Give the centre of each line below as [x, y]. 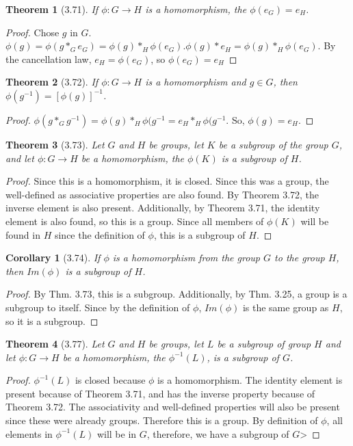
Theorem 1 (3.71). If [52, 9]
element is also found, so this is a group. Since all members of [135, 221]
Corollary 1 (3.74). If [53, 258]
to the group [300, 258]
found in [23, 234]
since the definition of [100, 234]
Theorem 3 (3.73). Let [55, 144]
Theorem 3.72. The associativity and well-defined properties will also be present [173, 407]
